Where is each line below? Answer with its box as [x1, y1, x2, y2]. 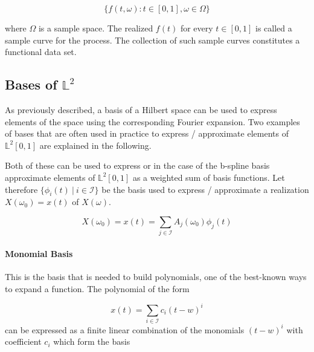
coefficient [5, 335, 42, 348]
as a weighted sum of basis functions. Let [132, 171, 285, 183]
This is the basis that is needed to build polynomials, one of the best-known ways [5, 270, 307, 283]
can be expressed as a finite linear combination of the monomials [5, 323, 245, 336]
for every [180, 22, 213, 34]
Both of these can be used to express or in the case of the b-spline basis [5, 159, 270, 172]
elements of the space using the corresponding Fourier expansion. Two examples [5, 115, 300, 128]
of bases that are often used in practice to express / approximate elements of [5, 127, 289, 140]
